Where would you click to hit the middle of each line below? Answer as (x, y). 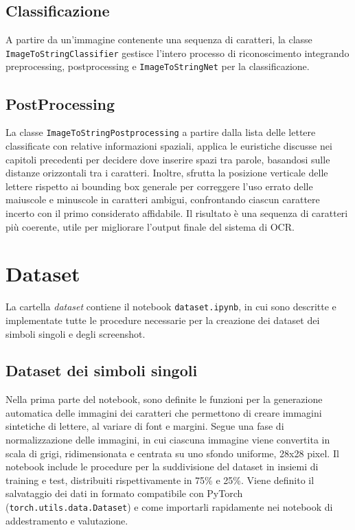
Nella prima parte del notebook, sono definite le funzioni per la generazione (164, 399)
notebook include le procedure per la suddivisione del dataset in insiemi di (162, 466)
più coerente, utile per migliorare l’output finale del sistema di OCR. (150, 226)
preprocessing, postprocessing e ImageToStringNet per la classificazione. (158, 66)
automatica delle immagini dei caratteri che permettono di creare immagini (164, 412)
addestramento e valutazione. (67, 520)
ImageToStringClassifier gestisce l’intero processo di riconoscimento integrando (177, 53)
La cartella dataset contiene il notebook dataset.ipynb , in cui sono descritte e (171, 307)
